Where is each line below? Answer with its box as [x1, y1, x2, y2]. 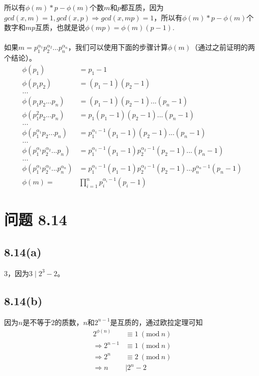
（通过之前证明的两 [190, 42, 255, 52]
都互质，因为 [121, 2, 164, 12]
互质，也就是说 [35, 22, 85, 33]
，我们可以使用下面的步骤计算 [68, 42, 168, 52]
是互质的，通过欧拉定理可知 [110, 316, 203, 327]
